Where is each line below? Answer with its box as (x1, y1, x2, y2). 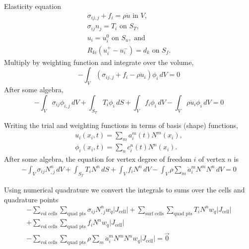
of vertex (198, 154, 225, 164)
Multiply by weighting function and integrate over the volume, (4, 57, 194, 67)
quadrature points (4, 194, 59, 204)
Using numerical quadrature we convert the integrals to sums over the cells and (4, 185, 245, 195)
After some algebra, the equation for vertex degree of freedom (4, 154, 191, 164)
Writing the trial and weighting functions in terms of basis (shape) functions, (4, 120, 238, 130)
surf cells (145, 211, 164, 216)
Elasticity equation (4, 1, 62, 11)
